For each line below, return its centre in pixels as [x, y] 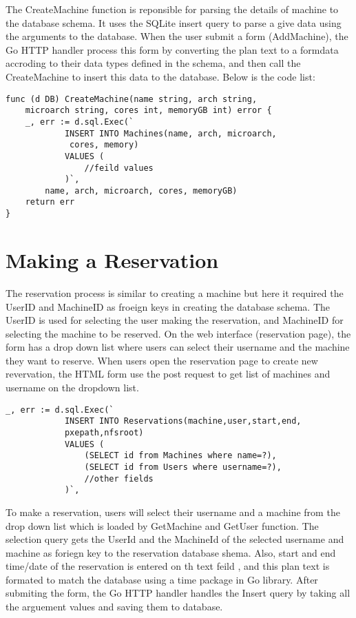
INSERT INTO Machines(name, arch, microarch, [170, 133]
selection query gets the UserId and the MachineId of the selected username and [175, 539]
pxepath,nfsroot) [104, 432]
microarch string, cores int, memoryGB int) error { [148, 111]
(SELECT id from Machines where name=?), [180, 456]
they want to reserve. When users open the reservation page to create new [162, 360]
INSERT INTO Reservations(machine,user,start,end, [183, 421]
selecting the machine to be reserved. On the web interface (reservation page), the [178, 333]
